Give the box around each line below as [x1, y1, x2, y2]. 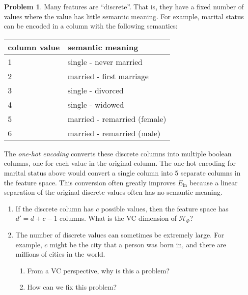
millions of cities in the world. [15, 249, 105, 259]
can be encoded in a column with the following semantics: [4, 21, 178, 31]
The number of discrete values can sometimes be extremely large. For [15, 229, 224, 239]
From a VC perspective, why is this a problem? [27, 265, 170, 275]
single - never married [67, 56, 142, 67]
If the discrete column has [15, 203, 94, 213]
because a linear [189, 177, 238, 187]
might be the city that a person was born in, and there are [50, 239, 226, 249]
